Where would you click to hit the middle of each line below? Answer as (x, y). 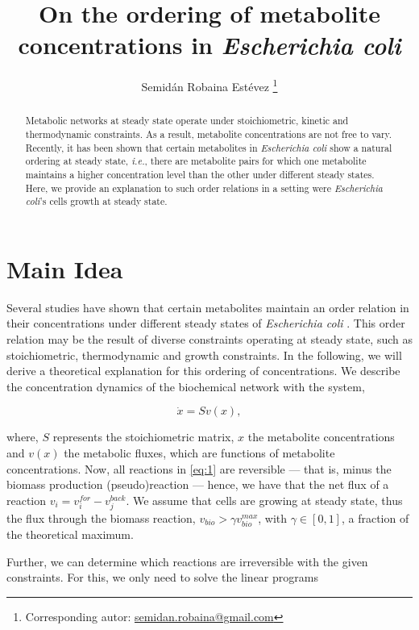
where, (23, 437)
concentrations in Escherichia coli (209, 45)
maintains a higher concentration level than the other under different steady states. (200, 174)
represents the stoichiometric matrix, (143, 437)
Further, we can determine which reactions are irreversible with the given (187, 561)
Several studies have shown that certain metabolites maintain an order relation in (208, 307)
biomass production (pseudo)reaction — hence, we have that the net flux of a (198, 484)
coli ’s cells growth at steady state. (96, 201)
